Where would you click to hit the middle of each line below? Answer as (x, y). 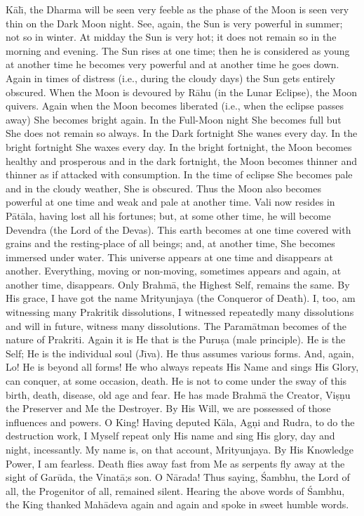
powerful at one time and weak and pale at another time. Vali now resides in (170, 202)
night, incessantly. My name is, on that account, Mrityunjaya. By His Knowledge (180, 449)
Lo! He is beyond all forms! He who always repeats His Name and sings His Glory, (182, 367)
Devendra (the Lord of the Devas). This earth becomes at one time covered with (178, 229)
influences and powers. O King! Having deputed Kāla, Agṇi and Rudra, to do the (180, 422)
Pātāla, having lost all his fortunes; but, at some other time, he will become (168, 215)
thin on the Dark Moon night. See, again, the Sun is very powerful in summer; (174, 23)
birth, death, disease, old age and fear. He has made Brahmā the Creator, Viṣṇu (178, 394)
